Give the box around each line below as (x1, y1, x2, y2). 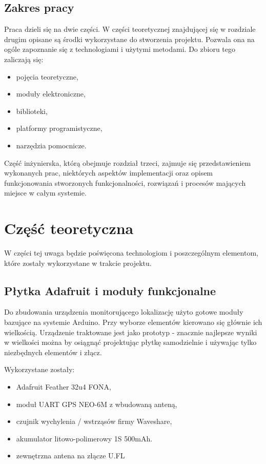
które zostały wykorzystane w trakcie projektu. (4, 257, 152, 268)
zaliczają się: (4, 53, 44, 64)
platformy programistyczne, (16, 123, 103, 133)
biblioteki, (16, 105, 48, 116)
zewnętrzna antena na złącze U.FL (16, 450, 125, 461)
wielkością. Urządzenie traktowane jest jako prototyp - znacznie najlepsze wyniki (4, 326, 257, 337)
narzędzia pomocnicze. (16, 140, 87, 150)
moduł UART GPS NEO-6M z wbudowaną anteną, (16, 398, 177, 409)
